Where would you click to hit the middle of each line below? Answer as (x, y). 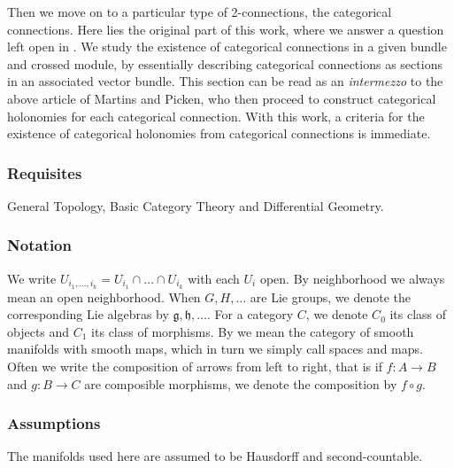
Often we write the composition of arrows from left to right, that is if (195, 367)
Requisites (45, 172)
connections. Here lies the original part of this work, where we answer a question (226, 29)
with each (214, 278)
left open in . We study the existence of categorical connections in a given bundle (227, 47)
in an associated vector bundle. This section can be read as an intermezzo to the (225, 81)
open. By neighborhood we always (352, 278)
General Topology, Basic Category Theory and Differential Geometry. (196, 205)
